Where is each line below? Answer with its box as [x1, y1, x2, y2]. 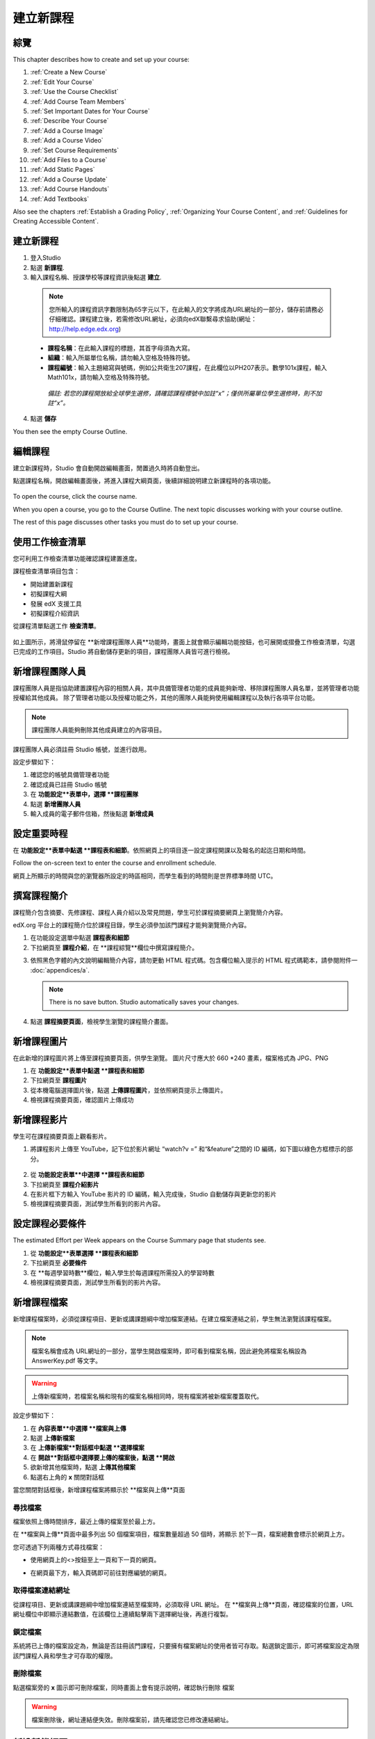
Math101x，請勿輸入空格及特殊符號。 [47, 373, 153, 382]
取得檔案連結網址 [12, 1586, 70, 1596]
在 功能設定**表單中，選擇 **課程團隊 [30, 790, 139, 799]
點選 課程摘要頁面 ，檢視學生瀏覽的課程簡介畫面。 [30, 1017, 172, 1025]
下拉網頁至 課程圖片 [30, 1076, 87, 1084]
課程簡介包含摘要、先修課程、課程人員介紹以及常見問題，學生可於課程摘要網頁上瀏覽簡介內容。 [12, 908, 287, 916]
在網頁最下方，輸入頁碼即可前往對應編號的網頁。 [30, 1569, 170, 1577]
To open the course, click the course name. [12, 492, 137, 501]
